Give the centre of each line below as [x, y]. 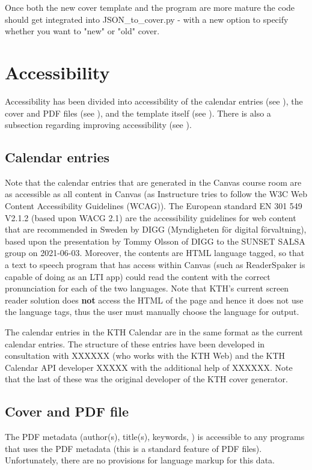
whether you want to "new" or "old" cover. [82, 31]
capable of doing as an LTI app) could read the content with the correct [138, 276]
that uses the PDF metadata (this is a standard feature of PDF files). [133, 448]
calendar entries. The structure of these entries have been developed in [135, 343]
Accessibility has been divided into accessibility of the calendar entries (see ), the [154, 101]
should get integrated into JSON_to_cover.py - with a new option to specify [147, 19]
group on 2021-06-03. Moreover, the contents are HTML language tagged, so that [155, 253]
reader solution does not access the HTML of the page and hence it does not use [154, 300]
